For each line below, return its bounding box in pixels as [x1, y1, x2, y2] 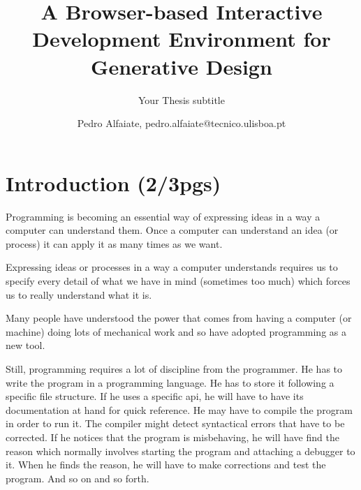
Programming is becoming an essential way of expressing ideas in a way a [6, 209, 321, 223]
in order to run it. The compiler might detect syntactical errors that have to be [6, 416, 345, 431]
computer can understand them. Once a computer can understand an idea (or [6, 223, 339, 237]
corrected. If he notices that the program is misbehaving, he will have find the [6, 429, 339, 444]
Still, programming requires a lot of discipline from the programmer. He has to [6, 361, 343, 376]
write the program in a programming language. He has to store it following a [6, 375, 334, 389]
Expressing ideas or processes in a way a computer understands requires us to [6, 260, 338, 274]
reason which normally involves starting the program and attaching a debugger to [6, 443, 355, 458]
